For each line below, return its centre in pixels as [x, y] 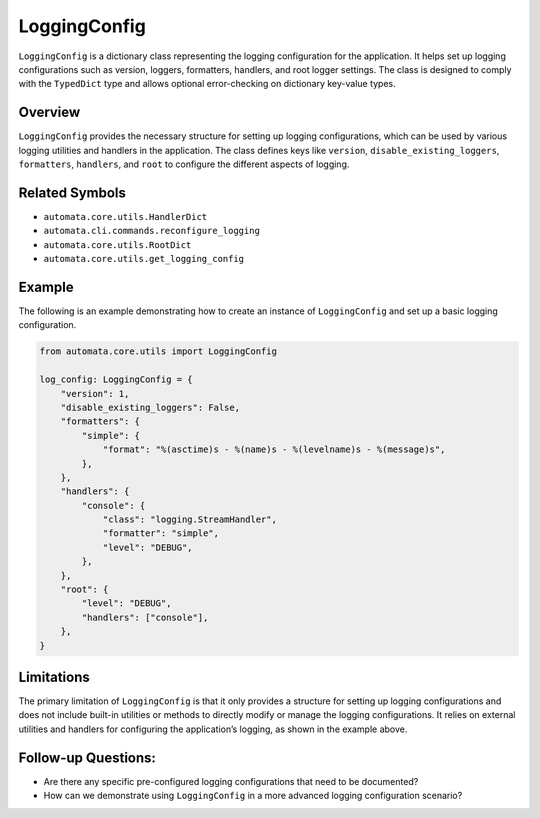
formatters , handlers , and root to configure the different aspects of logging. [184, 164]
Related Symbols [72, 192]
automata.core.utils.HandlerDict [125, 216]
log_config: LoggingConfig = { [116, 379]
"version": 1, [95, 393]
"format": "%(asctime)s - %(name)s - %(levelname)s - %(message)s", [274, 449]
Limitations [54, 676]
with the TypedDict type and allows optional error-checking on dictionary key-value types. [207, 84]
